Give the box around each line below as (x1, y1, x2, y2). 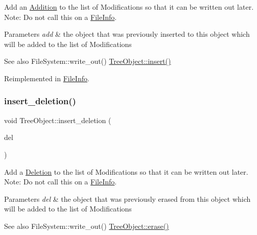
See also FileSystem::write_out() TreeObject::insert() (4, 56, 171, 66)
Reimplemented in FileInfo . (4, 73, 89, 83)
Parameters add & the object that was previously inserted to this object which (4, 29, 250, 39)
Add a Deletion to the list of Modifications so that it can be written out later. (4, 166, 248, 177)
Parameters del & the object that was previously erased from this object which (4, 193, 251, 204)
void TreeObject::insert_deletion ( (4, 114, 111, 125)
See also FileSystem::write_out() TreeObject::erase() (4, 220, 169, 231)
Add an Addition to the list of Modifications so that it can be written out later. (4, 2, 254, 12)
